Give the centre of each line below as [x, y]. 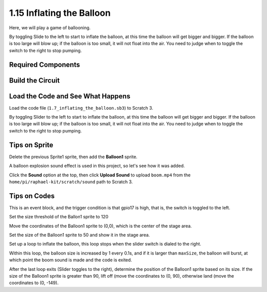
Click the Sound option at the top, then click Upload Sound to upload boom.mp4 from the [100, 175]
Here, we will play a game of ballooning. [50, 28]
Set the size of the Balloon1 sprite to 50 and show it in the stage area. [80, 235]
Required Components [44, 64]
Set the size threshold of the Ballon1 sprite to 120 [59, 217]
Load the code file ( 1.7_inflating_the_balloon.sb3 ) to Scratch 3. [81, 108]
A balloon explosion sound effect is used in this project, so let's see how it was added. [97, 166]
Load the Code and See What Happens [70, 96]
